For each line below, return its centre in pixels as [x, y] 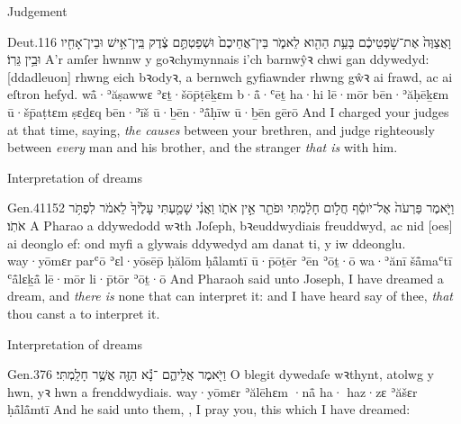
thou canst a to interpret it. [84, 313]
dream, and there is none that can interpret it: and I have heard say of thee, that [230, 296]
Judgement [37, 11]
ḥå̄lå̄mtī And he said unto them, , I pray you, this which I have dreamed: [209, 409]
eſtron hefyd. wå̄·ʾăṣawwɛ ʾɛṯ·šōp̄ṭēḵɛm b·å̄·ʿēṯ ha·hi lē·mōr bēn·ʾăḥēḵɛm [228, 94]
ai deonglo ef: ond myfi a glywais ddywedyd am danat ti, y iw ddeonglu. [207, 243]
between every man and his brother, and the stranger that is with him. [203, 147]
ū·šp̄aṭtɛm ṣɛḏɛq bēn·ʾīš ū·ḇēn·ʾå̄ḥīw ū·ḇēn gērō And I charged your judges [228, 111]
